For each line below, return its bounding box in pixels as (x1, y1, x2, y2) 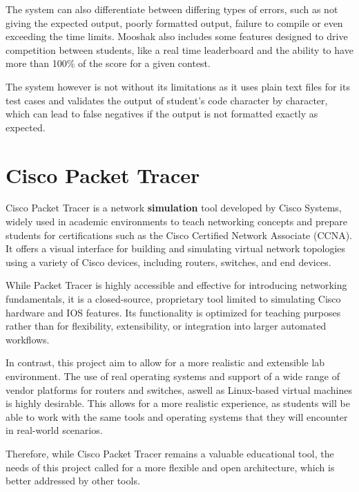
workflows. (6, 332, 50, 346)
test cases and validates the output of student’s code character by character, (6, 93, 328, 107)
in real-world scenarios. (6, 423, 103, 437)
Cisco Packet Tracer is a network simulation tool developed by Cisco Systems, (6, 200, 342, 215)
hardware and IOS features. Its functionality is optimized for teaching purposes (6, 305, 341, 319)
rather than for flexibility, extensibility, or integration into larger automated (6, 319, 327, 333)
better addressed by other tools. (6, 473, 140, 488)
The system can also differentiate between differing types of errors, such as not (6, 2, 338, 16)
